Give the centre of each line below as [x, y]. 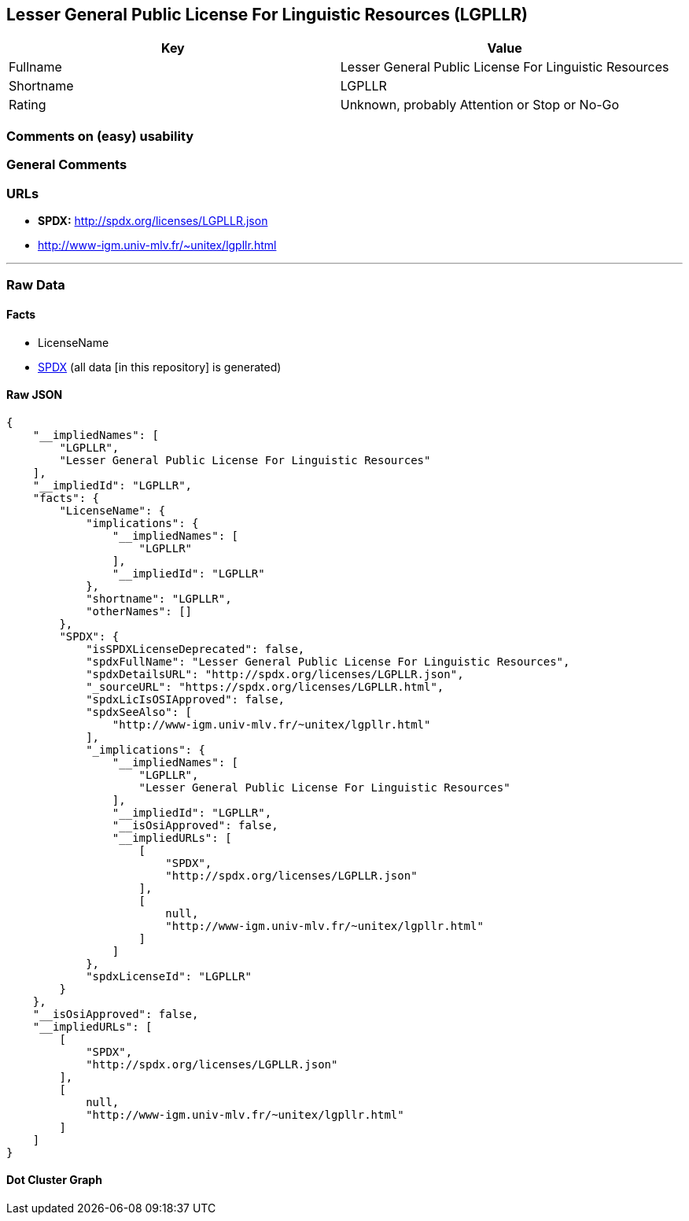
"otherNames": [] [139, 611]
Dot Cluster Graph [54, 1180]
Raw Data [36, 285]
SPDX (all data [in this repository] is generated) [160, 367]
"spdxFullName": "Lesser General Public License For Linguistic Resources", [328, 661]
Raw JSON [35, 395]
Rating [28, 105]
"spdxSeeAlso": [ [139, 712]
